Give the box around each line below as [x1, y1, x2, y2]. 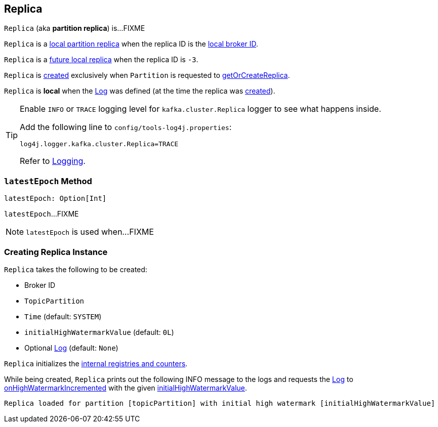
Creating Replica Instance [4, 246, 108, 257]
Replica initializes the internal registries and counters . [4, 359, 188, 368]
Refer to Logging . [20, 156, 86, 166]
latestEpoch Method [4, 176, 92, 186]
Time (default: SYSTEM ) [24, 312, 102, 321]
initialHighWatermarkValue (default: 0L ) [24, 327, 174, 336]
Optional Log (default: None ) [24, 343, 118, 352]
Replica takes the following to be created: [4, 265, 147, 274]
